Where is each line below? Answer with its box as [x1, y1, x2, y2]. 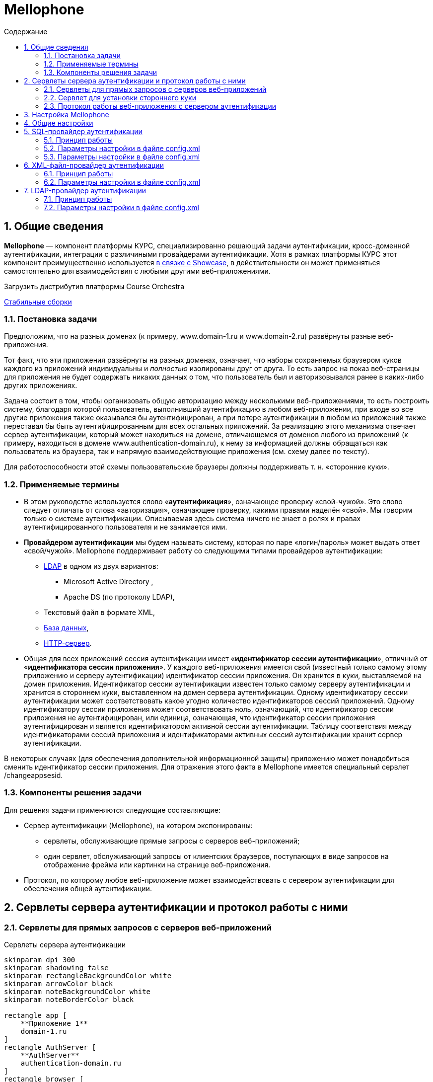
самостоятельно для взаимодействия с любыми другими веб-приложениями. [4, 266, 271, 275]
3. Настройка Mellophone [24, 110, 109, 119]
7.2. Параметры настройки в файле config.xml [44, 203, 199, 212]
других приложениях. [4, 381, 77, 390]
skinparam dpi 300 [4, 956, 75, 964]
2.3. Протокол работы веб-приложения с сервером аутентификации [44, 101, 276, 110]
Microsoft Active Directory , [64, 577, 153, 586]
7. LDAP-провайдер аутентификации [24, 186, 146, 195]
